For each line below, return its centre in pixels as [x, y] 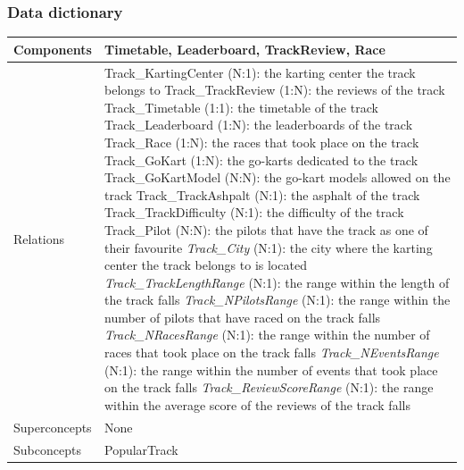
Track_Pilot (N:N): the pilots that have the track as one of [266, 229]
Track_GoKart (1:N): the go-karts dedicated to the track [261, 159]
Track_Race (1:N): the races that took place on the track [261, 142]
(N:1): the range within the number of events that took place [271, 369]
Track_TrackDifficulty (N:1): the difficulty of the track [254, 212]
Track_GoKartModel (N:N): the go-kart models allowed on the [277, 177]
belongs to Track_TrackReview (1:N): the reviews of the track [274, 90]
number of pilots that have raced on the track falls [242, 317]
